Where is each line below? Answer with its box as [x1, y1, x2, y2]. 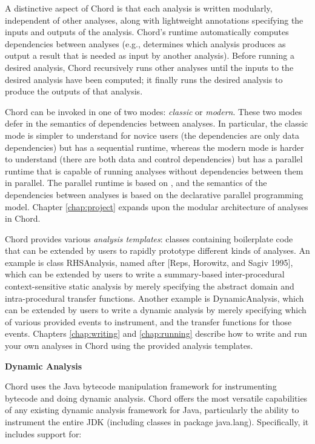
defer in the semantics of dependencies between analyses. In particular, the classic [5, 117, 308, 130]
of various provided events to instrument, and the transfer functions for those [5, 315, 292, 328]
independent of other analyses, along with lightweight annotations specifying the [5, 13, 303, 26]
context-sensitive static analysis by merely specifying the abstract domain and [5, 280, 294, 293]
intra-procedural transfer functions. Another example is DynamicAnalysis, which [5, 291, 304, 304]
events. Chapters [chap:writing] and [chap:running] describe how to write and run [5, 327, 307, 340]
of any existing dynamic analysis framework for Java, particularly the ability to [5, 403, 299, 416]
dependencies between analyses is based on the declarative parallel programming [5, 188, 303, 200]
